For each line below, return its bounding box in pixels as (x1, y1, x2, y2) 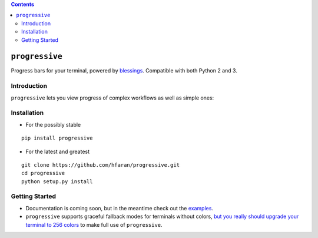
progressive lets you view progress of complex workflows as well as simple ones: (11, 94, 214, 101)
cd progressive (21, 170, 65, 177)
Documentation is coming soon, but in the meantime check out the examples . (25, 204, 213, 211)
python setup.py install (21, 178, 93, 185)
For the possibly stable (25, 121, 81, 128)
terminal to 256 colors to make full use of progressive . (25, 221, 163, 228)
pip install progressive (21, 135, 93, 141)
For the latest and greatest (25, 148, 90, 155)
